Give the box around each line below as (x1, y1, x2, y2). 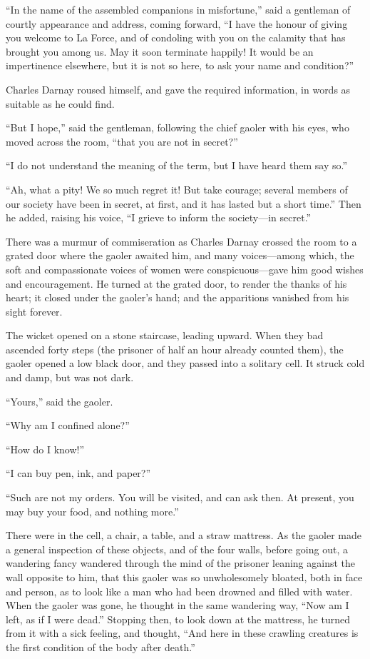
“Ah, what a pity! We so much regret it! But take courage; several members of (6, 181, 348, 196)
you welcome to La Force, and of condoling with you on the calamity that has (6, 30, 346, 45)
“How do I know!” (6, 441, 85, 456)
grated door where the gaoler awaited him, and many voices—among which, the (6, 248, 354, 263)
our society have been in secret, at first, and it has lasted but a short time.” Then (6, 196, 361, 211)
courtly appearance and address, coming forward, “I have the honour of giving (6, 16, 348, 31)
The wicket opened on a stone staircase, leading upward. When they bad (6, 328, 324, 343)
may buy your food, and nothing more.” (6, 503, 179, 518)
